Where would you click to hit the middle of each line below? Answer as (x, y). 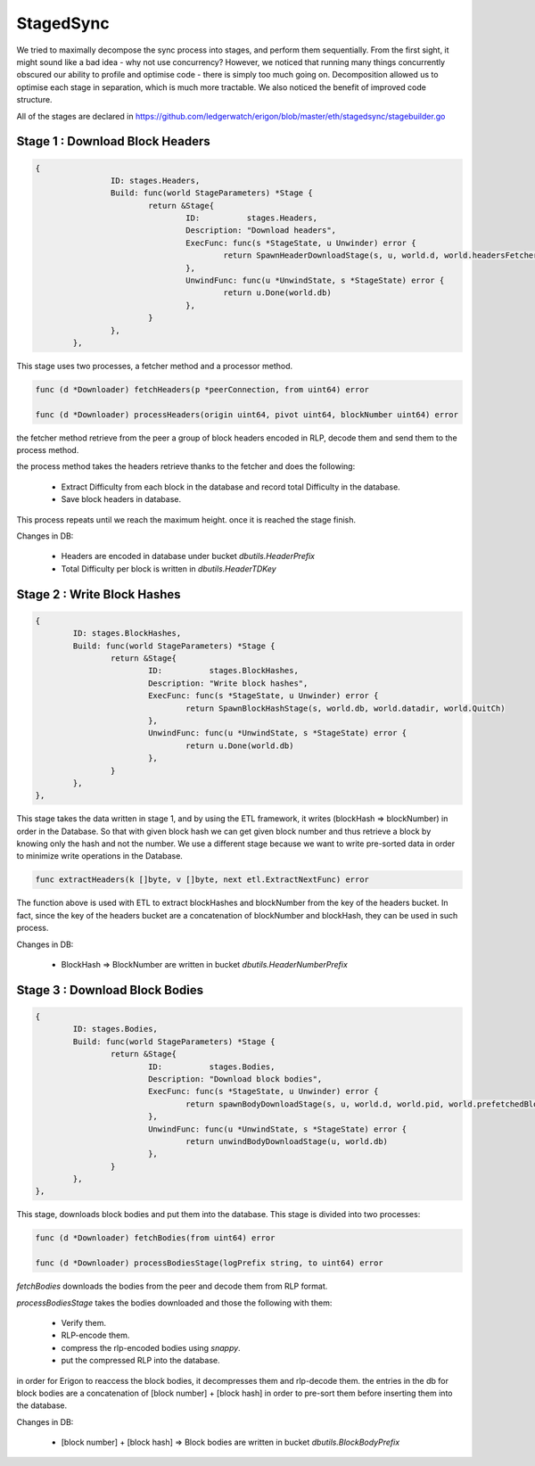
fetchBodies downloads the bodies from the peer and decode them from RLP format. (172, 1286)
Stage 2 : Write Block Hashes (99, 594)
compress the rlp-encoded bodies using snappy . (151, 1347)
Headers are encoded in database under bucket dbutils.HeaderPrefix (188, 556)
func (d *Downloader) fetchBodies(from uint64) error (155, 1238)
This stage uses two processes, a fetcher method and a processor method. (155, 366)
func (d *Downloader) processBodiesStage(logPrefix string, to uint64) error (209, 1263)
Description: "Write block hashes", (228, 683)
